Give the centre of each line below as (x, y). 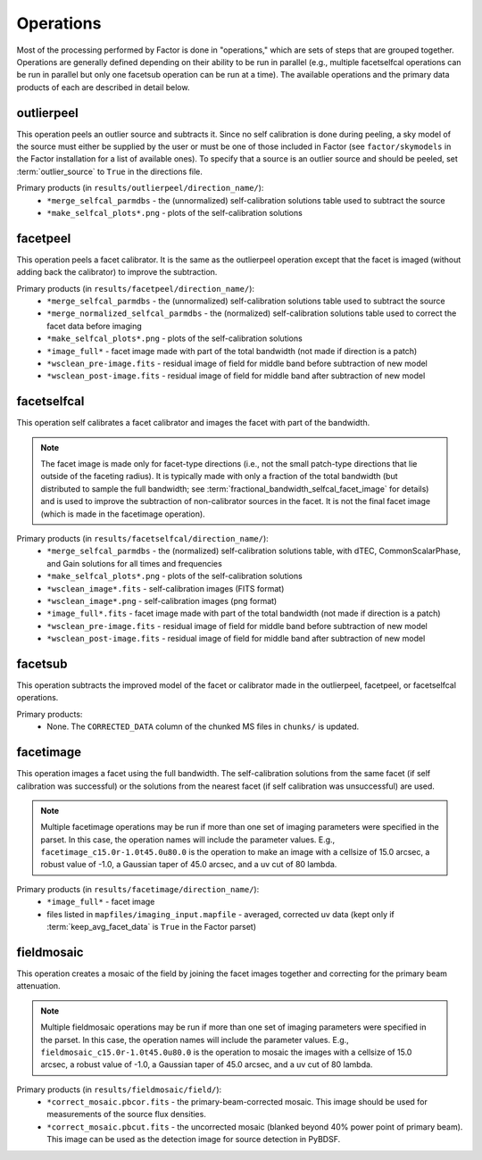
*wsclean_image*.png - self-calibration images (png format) (162, 601)
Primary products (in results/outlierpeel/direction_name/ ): (140, 188)
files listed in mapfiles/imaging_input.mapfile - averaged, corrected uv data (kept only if (220, 914)
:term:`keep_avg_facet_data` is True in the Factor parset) (152, 927)
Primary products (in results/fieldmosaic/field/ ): (119, 1090)
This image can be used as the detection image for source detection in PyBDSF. (194, 1139)
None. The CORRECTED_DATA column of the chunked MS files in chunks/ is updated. (203, 726)
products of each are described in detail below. (103, 87)
